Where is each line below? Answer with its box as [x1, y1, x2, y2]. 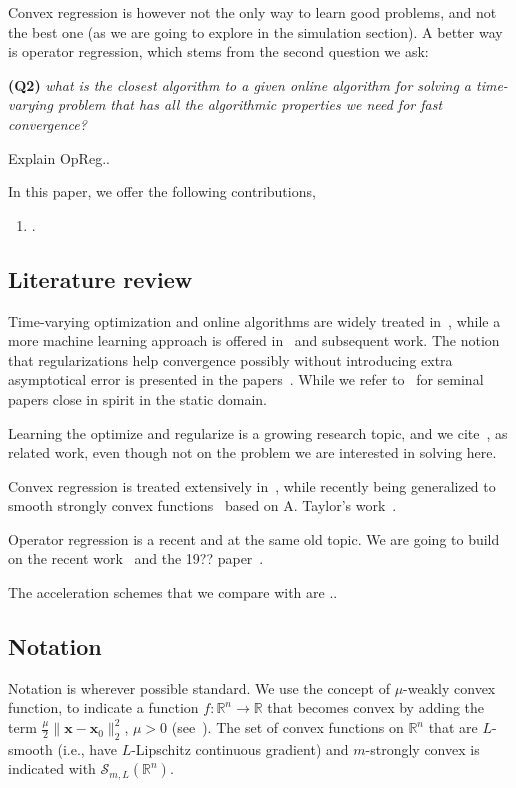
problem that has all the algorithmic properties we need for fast [57, 94, 443, 115]
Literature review [8, 263, 193, 294]
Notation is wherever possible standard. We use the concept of [8, 677, 390, 698]
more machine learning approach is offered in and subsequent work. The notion [8, 330, 500, 351]
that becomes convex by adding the [267, 697, 485, 718]
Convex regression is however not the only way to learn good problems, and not [8, 2, 497, 22]
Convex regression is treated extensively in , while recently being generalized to [8, 475, 496, 496]
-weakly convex [403, 677, 496, 698]
